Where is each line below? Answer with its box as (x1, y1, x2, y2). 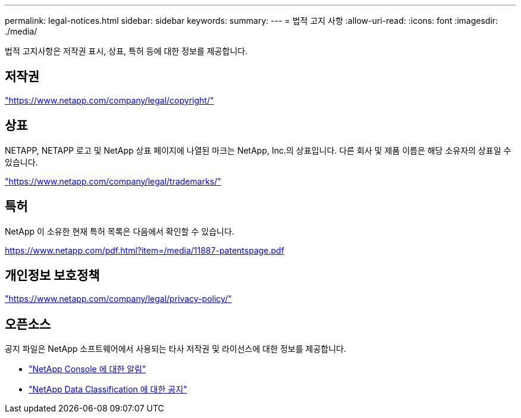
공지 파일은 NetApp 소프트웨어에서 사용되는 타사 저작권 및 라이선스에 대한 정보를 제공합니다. (5, 344, 346, 354)
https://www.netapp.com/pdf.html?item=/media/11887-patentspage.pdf (5, 245, 284, 255)
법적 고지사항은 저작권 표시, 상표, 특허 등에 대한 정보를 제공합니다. (5, 46, 248, 56)
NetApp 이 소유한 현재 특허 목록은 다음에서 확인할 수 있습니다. (5, 226, 234, 236)
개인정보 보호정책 (5, 267, 100, 283)
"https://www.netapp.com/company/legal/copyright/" (5, 95, 214, 105)
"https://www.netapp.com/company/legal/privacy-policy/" (5, 294, 232, 304)
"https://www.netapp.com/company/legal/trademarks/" (5, 176, 221, 186)
